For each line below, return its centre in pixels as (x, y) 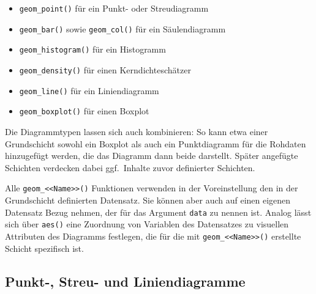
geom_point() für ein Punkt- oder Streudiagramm (114, 8)
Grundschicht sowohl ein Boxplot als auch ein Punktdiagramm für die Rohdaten (156, 143)
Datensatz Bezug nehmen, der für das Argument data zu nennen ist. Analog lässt (158, 212)
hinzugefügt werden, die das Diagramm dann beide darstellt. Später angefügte (152, 156)
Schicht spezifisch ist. (44, 248)
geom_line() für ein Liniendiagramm (89, 90)
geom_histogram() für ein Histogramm (92, 49)
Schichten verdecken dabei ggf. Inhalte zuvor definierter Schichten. (130, 167)
